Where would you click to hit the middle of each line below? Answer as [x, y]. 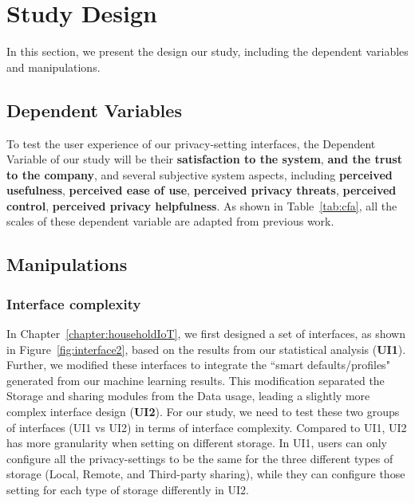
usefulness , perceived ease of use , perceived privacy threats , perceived [202, 190]
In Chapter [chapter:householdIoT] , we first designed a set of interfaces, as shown [206, 334]
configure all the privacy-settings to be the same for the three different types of [200, 458]
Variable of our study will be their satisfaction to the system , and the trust [204, 159]
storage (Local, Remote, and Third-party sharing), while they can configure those [206, 474]
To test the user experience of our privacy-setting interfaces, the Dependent [191, 143]
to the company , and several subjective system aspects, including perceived [200, 174]
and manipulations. [53, 67]
